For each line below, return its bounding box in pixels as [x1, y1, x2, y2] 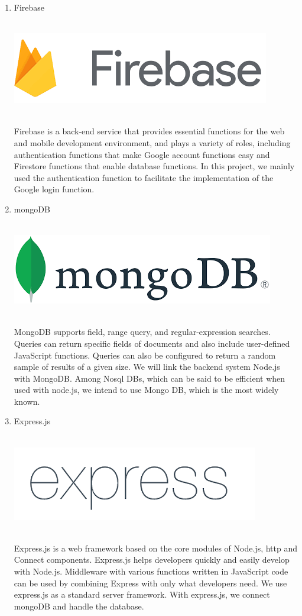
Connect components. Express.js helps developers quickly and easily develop [14, 553, 290, 566]
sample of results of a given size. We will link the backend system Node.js [14, 360, 280, 373]
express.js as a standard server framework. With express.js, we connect [14, 588, 270, 601]
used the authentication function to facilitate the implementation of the [14, 171, 274, 183]
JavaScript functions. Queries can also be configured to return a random [14, 349, 276, 361]
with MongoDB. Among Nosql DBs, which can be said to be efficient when [14, 372, 285, 384]
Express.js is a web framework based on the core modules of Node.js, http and [14, 541, 298, 554]
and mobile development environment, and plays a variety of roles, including [14, 136, 291, 149]
